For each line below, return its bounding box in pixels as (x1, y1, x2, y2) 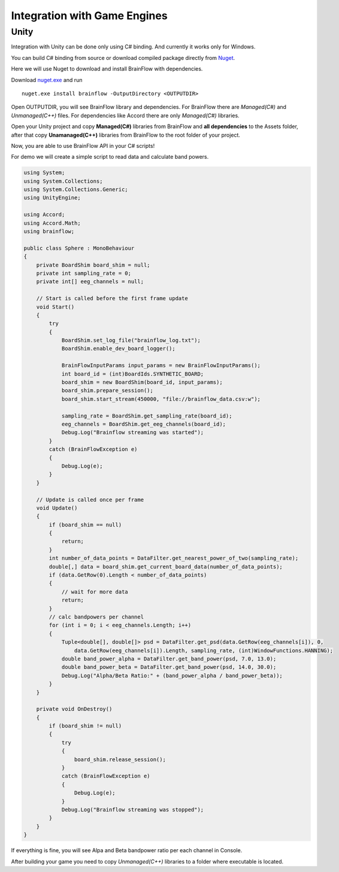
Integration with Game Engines (11, 9, 168, 22)
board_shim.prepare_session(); (61, 387, 154, 394)
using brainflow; (23, 228, 75, 235)
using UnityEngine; (23, 195, 81, 201)
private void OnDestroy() (36, 706, 113, 713)
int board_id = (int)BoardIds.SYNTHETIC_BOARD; (61, 370, 204, 377)
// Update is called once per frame (36, 496, 144, 503)
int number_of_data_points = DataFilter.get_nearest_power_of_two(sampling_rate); (49, 555, 299, 562)
